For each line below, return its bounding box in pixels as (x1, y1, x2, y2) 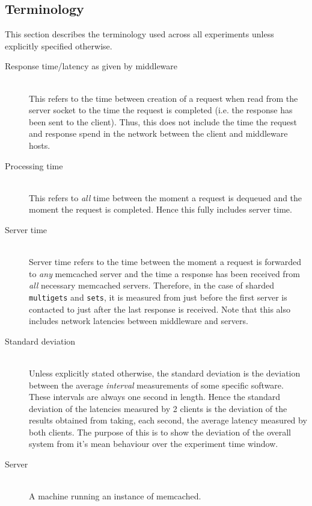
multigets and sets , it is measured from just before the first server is (29, 290, 287, 303)
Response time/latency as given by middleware (5, 60, 178, 72)
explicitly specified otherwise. (5, 39, 112, 52)
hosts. (29, 139, 50, 151)
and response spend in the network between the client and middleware (29, 127, 288, 140)
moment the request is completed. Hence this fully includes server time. (29, 203, 292, 216)
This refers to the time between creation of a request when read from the (29, 92, 298, 104)
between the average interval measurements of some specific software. (29, 378, 284, 391)
